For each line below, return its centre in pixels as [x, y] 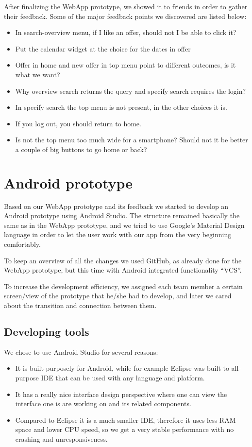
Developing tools [47, 331]
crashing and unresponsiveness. [61, 438]
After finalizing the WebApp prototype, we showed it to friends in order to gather [126, 6]
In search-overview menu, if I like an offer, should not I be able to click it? [126, 32]
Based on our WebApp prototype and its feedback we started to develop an [116, 206]
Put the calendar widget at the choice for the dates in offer [103, 48]
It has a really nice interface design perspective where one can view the [121, 394]
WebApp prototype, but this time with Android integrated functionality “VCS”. [123, 270]
